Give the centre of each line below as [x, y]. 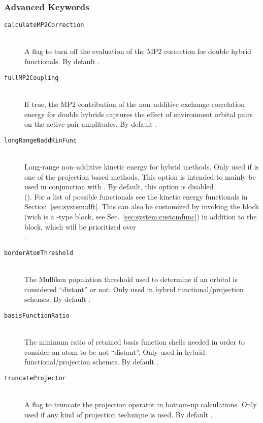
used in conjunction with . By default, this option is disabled [119, 187]
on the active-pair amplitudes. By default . [91, 124]
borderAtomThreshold [39, 253]
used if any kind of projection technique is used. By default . [119, 414]
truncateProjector [35, 378]
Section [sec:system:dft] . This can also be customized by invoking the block [142, 206]
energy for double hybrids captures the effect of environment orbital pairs [139, 114]
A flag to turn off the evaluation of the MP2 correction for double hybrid [138, 51]
